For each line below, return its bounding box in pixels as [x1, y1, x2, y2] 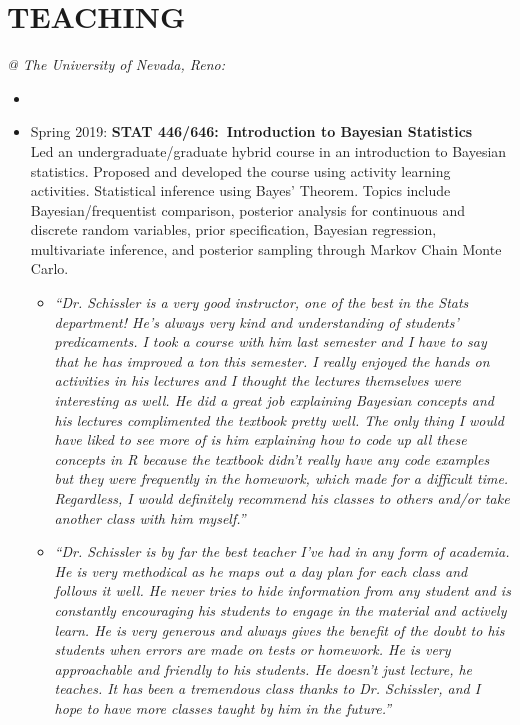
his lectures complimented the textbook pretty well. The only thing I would [54, 409, 504, 430]
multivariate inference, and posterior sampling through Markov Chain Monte [30, 238, 502, 259]
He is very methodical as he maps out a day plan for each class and [54, 560, 468, 581]
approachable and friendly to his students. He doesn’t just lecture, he [54, 658, 473, 679]
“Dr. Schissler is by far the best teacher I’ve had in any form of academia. [54, 541, 510, 562]
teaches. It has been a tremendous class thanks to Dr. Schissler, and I [54, 678, 481, 699]
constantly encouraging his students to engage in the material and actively [54, 599, 507, 620]
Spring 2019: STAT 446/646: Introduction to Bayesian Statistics [30, 121, 473, 142]
